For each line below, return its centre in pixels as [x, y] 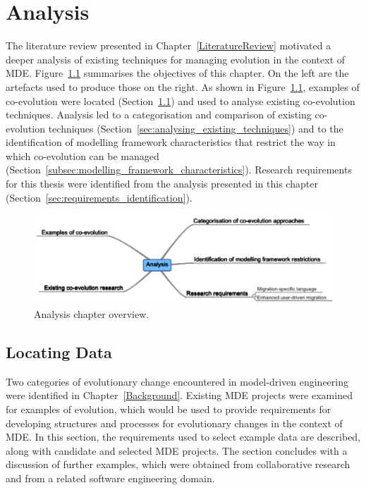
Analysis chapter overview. [92, 313]
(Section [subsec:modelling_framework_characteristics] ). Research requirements [179, 170]
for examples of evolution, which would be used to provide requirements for [169, 409]
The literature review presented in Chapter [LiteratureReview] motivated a [169, 45]
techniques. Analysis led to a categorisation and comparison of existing [159, 115]
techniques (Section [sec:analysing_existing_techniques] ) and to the [196, 128]
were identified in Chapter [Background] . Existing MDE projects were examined [179, 395]
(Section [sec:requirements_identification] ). [99, 197]
